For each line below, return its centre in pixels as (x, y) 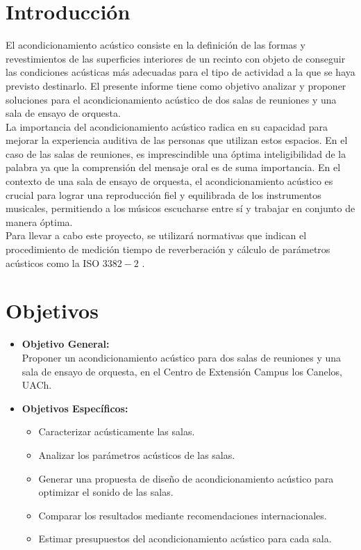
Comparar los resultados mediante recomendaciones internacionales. (183, 515)
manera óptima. (39, 221)
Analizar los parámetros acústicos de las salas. (137, 454)
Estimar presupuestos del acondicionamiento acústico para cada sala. (185, 539)
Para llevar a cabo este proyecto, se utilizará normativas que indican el (156, 235)
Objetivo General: (66, 344)
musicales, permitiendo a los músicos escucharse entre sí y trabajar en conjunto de (180, 208)
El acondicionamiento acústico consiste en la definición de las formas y (156, 45)
